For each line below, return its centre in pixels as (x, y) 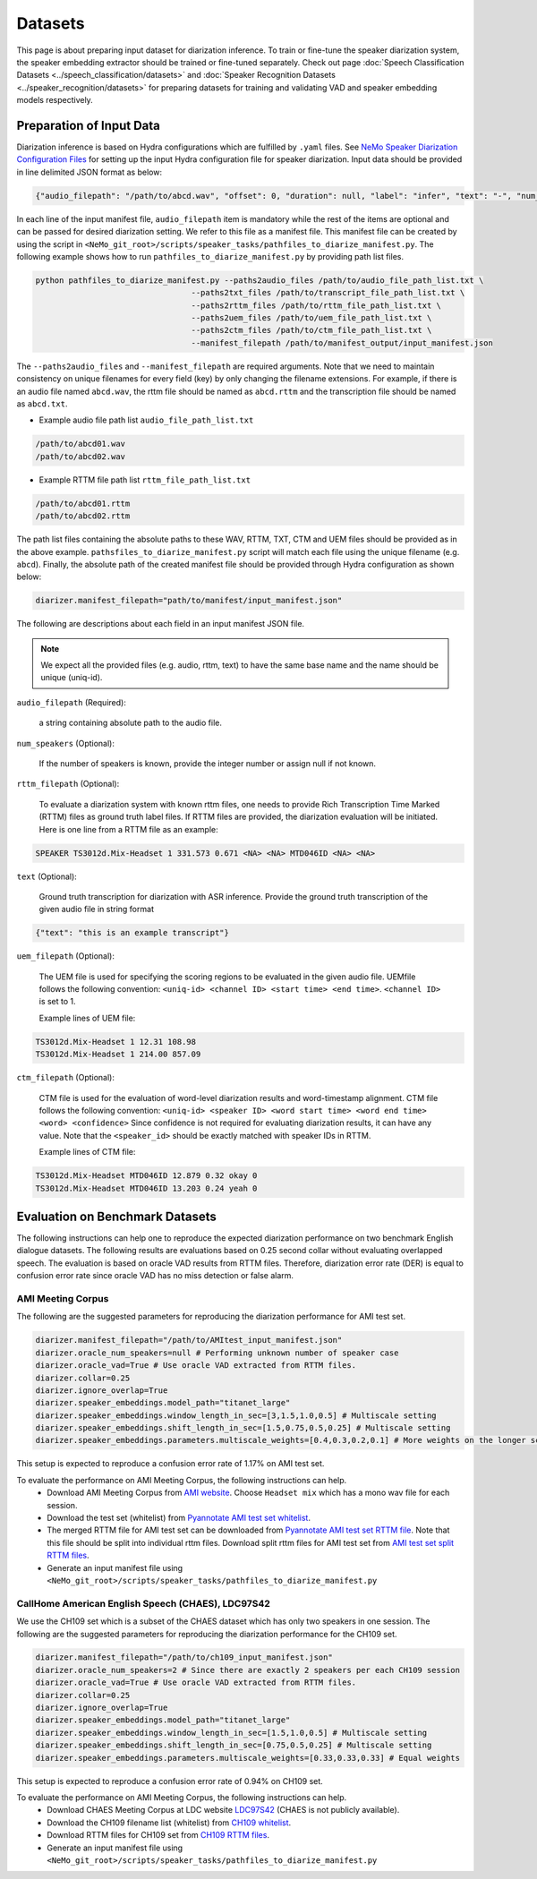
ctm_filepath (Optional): (66, 1078)
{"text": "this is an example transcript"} (132, 933)
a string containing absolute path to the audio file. (131, 723)
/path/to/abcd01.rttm (83, 503)
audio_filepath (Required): (72, 702)
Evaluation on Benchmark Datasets (116, 1216)
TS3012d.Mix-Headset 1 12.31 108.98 (116, 1042)
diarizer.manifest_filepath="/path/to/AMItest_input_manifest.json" (189, 1340)
